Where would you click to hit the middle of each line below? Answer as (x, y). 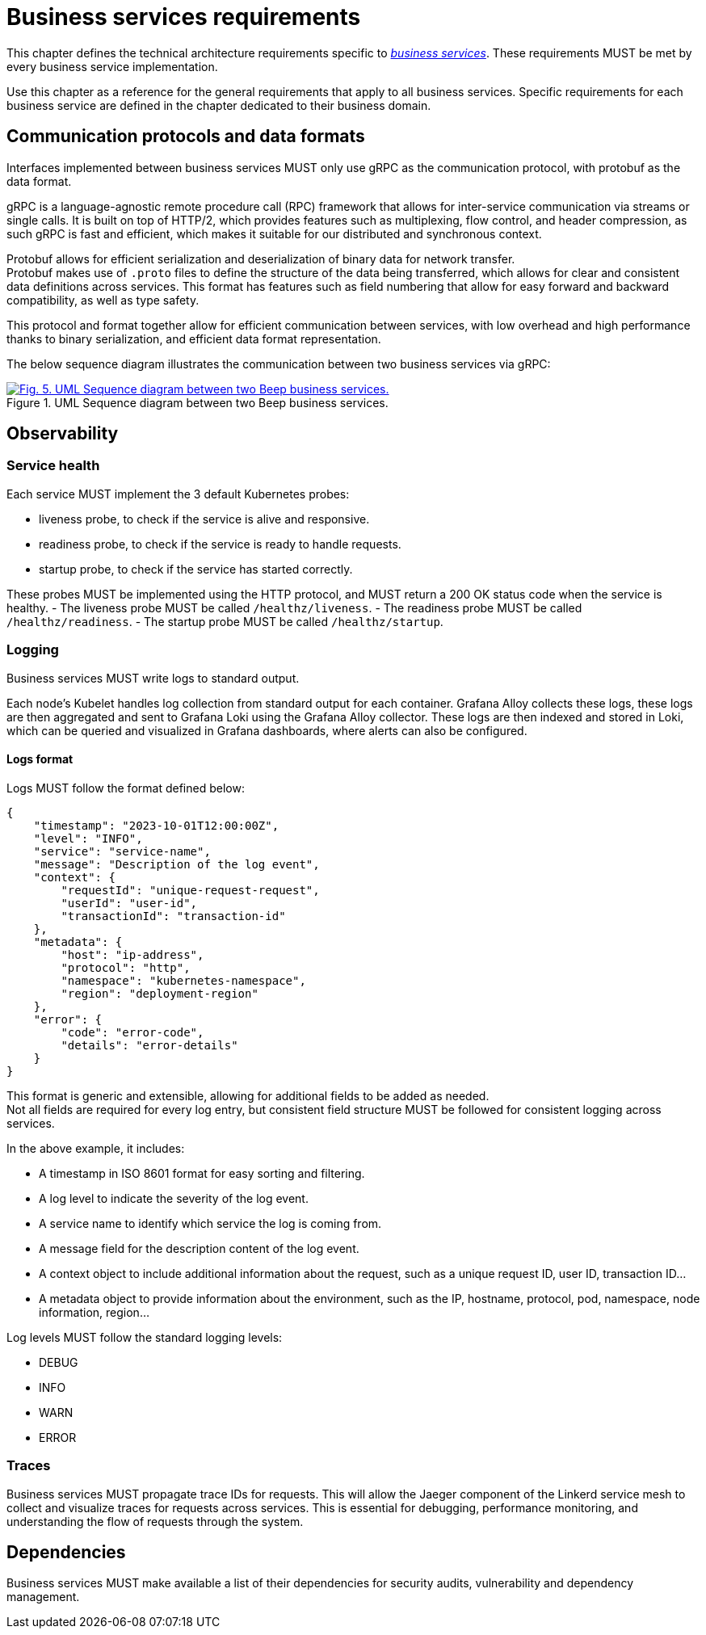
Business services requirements (184, 17)
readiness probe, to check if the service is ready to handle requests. (220, 544)
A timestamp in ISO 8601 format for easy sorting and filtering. (202, 1173)
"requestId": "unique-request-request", (190, 890)
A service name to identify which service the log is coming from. (210, 1223)
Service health (53, 466)
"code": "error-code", (132, 1032)
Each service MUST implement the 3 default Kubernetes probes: (178, 494)
